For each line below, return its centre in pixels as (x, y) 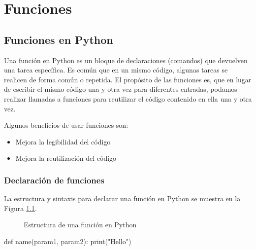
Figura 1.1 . (20, 208)
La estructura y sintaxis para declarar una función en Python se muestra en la (122, 198)
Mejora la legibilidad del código (63, 141)
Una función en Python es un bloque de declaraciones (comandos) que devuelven (126, 60)
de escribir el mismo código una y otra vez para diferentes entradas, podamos (121, 89)
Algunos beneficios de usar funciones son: (66, 125)
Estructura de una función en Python (80, 225)
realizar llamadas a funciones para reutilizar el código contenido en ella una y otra (128, 98)
